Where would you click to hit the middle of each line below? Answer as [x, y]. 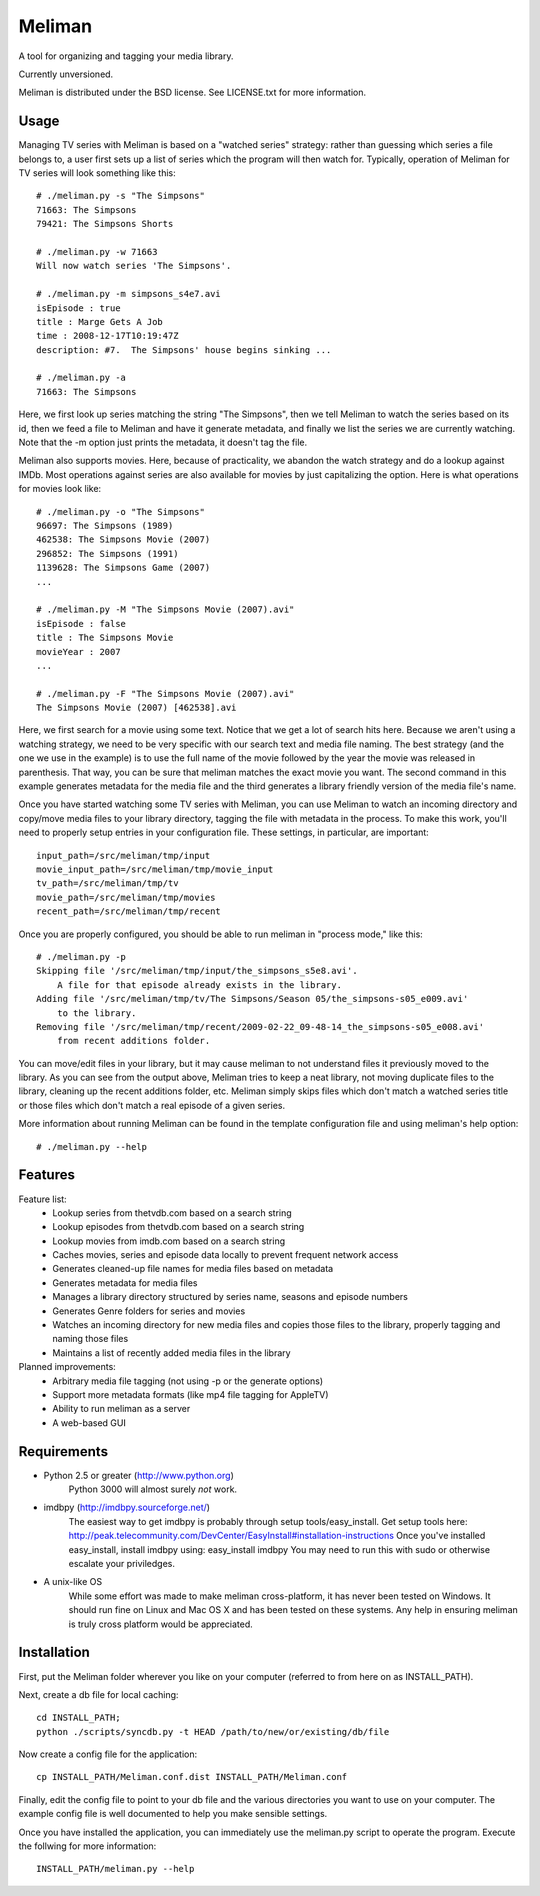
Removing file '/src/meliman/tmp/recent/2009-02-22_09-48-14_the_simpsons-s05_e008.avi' [260, 1026]
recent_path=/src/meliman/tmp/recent [129, 911]
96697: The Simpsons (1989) [105, 525]
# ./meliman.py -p [81, 956]
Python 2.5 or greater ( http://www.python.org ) [138, 1475]
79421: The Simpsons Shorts [105, 224]
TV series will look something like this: [97, 173]
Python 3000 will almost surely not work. [153, 1489]
